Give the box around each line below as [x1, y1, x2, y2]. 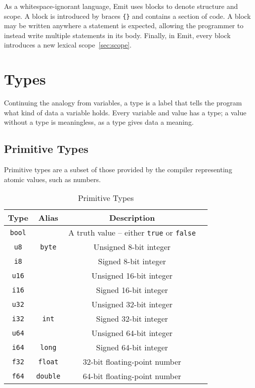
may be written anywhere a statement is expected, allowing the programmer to [4, 20, 244, 31]
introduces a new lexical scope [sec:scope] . [4, 40, 132, 50]
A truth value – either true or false [68, 227, 196, 239]
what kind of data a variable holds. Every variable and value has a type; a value [4, 107, 247, 117]
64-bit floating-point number [83, 370, 181, 382]
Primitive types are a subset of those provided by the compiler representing [4, 164, 232, 175]
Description [109, 212, 155, 224]
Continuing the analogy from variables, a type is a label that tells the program [4, 97, 242, 108]
